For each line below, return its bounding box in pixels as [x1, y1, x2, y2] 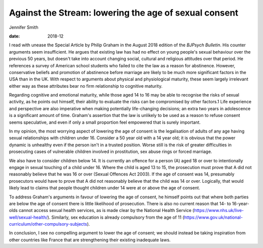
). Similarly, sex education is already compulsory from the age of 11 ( [47, 214, 185, 220]
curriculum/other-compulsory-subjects [9, 221, 87, 227]
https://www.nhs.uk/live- [194, 208, 244, 213]
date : [9, 33, 20, 39]
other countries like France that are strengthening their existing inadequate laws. [9, 237, 171, 243]
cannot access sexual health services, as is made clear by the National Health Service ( [19, 208, 194, 213]
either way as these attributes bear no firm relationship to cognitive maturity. [9, 83, 163, 89]
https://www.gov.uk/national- [184, 214, 243, 220]
